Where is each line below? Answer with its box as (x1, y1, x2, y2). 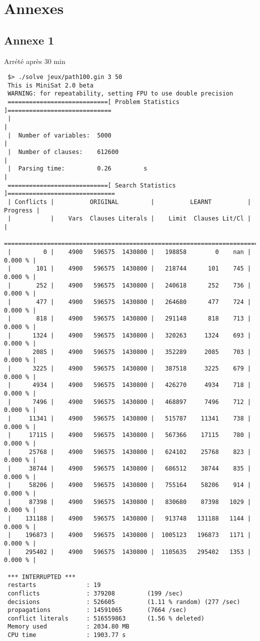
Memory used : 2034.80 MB (7, 623, 129, 630)
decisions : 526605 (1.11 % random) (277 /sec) (7, 598, 240, 605)
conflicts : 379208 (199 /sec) (7, 589, 183, 597)
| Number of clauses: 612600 (7, 148, 119, 156)
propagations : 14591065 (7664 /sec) (7, 606, 187, 614)
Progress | (4, 206, 40, 214)
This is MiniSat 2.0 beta (7, 81, 93, 89)
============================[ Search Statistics (7, 181, 176, 189)
